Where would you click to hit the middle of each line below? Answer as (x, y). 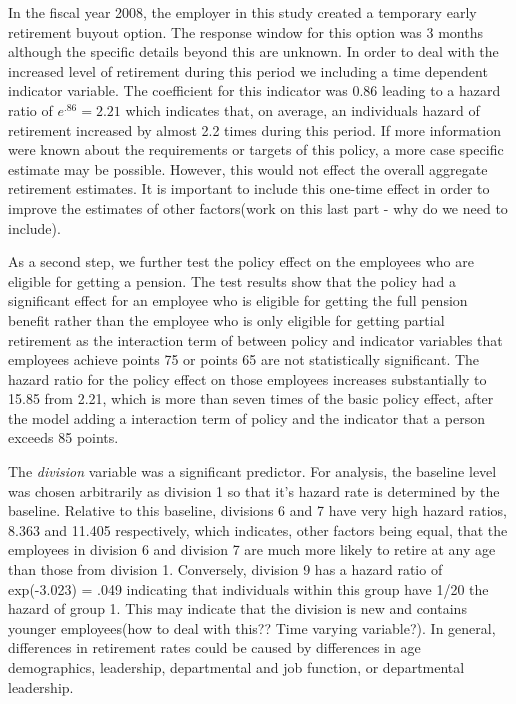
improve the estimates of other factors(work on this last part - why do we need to (258, 207)
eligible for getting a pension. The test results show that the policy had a (232, 280)
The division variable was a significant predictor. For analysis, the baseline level (252, 471)
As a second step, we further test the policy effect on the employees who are (241, 261)
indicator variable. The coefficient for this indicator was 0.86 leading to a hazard (254, 90)
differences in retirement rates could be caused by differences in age (214, 647)
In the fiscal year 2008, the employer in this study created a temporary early (242, 12)
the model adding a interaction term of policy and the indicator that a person (247, 417)
